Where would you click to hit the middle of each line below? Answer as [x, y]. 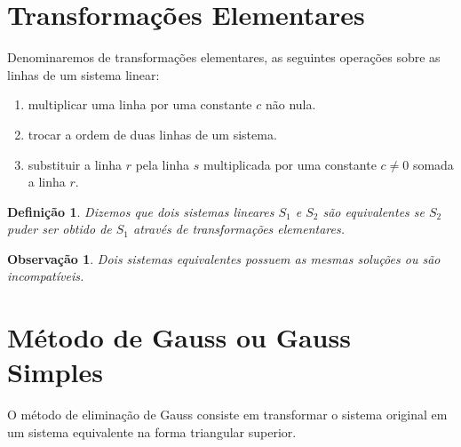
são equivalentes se [374, 211]
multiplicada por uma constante [290, 164]
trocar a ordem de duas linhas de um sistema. [152, 134]
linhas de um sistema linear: [83, 74]
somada [433, 164]
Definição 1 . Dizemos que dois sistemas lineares [141, 211]
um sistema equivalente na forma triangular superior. [152, 431]
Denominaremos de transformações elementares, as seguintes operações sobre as [224, 57]
